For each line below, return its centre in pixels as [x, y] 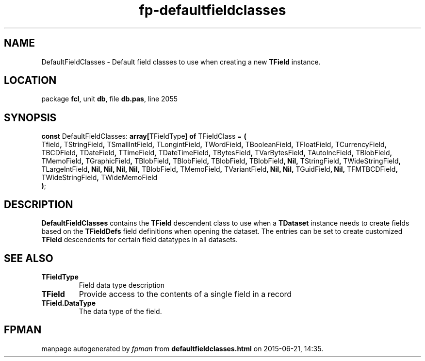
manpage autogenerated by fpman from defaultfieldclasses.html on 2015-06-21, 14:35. [182, 348]
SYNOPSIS [30, 117]
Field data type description [122, 285]
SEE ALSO [29, 258]
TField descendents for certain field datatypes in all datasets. [140, 240]
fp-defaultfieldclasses [212, 10]
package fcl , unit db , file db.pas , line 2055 [110, 99]
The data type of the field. [120, 311]
